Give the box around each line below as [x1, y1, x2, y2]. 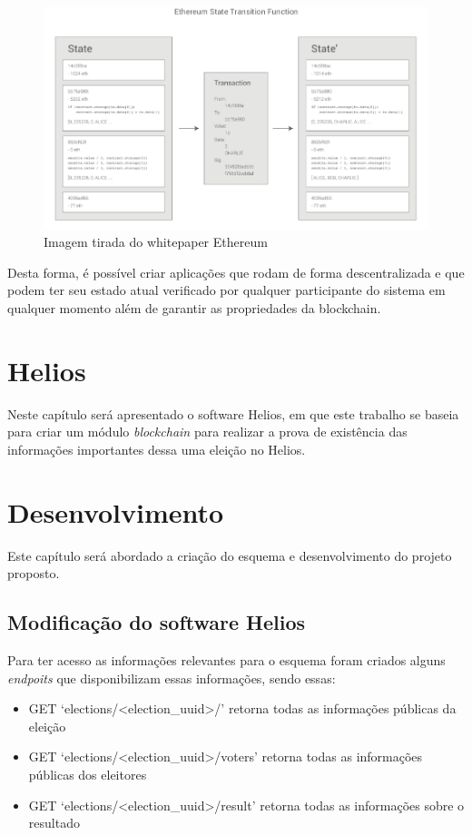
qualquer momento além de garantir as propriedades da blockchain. [7, 298, 381, 317]
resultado [28, 813, 80, 832]
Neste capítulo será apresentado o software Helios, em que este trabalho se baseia [7, 404, 459, 423]
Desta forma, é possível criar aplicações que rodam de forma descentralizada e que [7, 262, 465, 281]
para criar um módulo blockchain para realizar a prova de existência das [7, 422, 408, 441]
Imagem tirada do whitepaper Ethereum [44, 232, 268, 251]
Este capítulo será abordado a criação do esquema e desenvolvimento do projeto [7, 545, 452, 565]
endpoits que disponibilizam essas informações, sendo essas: [7, 668, 336, 687]
